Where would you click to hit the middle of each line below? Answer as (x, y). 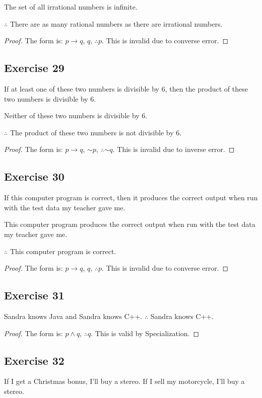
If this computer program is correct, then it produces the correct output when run (131, 197)
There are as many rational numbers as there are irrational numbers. (116, 23)
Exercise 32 (34, 360)
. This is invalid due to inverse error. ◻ (174, 149)
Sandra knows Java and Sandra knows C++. (73, 316)
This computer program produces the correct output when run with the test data (130, 224)
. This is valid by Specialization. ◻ (145, 333)
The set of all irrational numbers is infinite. (71, 7)
